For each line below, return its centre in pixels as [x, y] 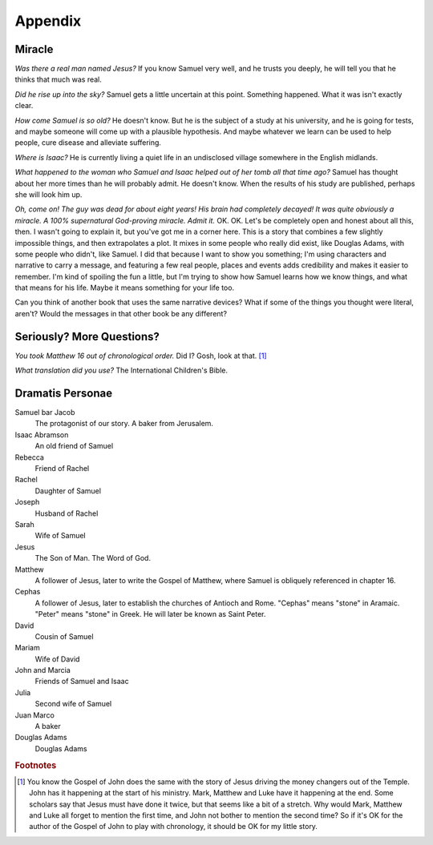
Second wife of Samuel [73, 704]
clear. [24, 106]
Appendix [48, 21]
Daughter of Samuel [68, 491]
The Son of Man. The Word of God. [93, 558]
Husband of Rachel [67, 513]
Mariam [27, 648]
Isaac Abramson [42, 435]
